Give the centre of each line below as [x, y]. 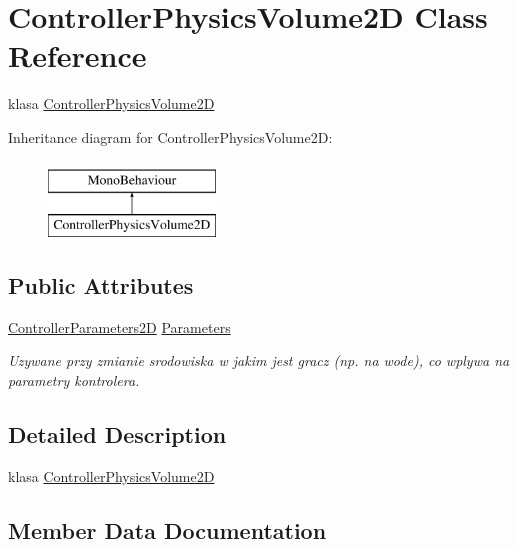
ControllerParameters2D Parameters [119, 326]
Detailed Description [117, 434]
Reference [77, 55]
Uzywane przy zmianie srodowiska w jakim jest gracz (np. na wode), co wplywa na [259, 360]
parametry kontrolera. [74, 380]
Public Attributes [101, 285]
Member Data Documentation [167, 529]
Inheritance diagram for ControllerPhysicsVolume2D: [170, 136]
